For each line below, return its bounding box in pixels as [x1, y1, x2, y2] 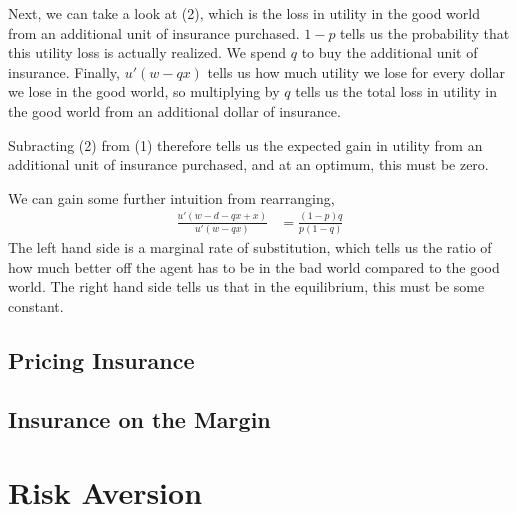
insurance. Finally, [8, 61, 120, 82]
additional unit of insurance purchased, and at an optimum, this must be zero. [8, 154, 489, 175]
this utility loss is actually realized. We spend [8, 42, 287, 63]
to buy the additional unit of [301, 42, 478, 63]
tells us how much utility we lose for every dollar [207, 61, 505, 82]
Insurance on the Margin [8, 403, 271, 434]
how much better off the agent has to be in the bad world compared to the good [8, 256, 500, 277]
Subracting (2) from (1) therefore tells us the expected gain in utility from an [8, 134, 483, 155]
